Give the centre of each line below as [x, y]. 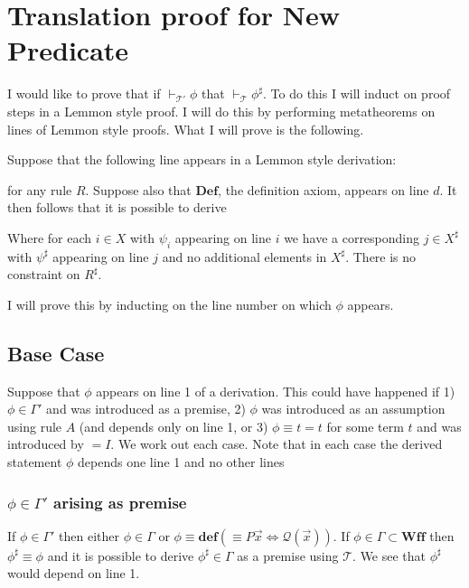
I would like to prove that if [84, 93]
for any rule [40, 189]
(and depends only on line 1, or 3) [174, 426]
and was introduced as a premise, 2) [146, 409]
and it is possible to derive [121, 555]
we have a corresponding [352, 237]
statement [35, 462]
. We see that [389, 555]
